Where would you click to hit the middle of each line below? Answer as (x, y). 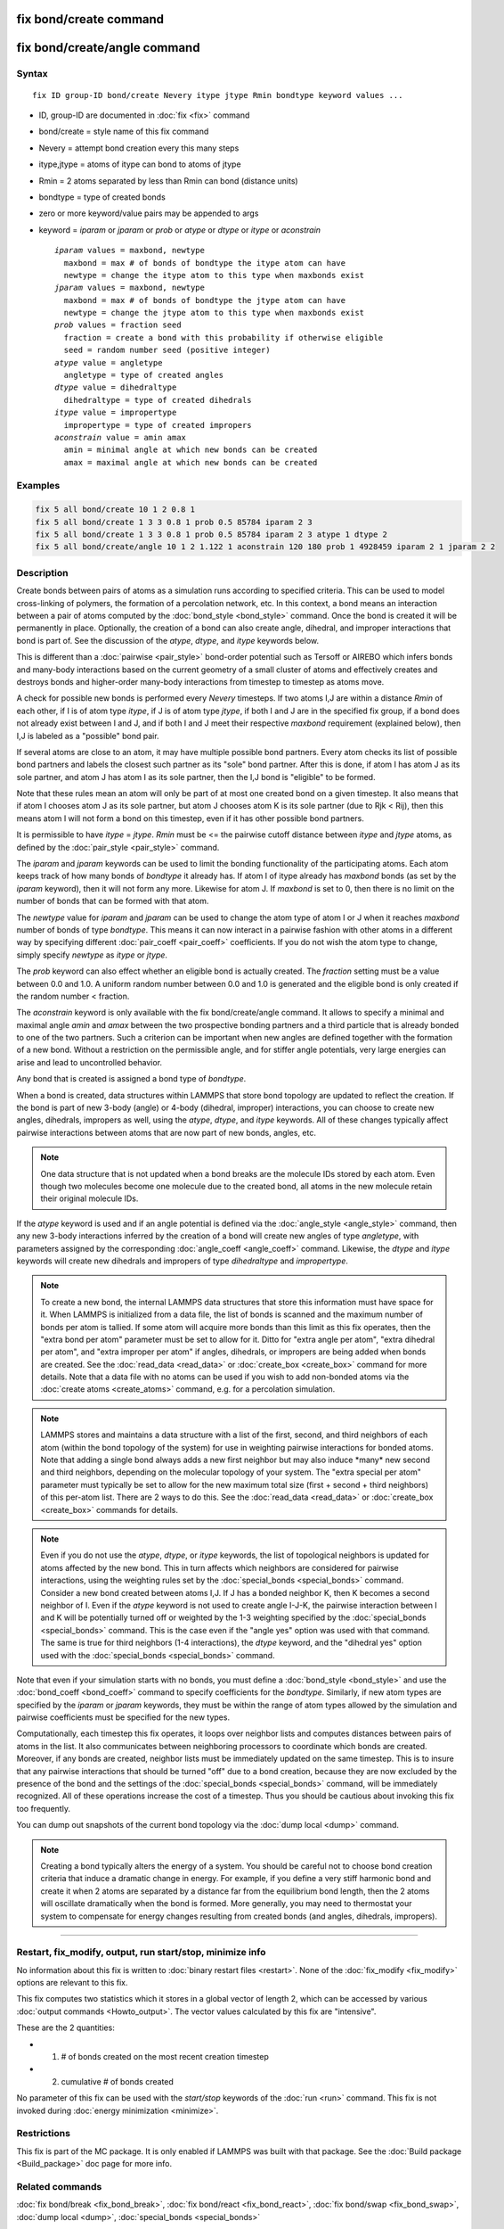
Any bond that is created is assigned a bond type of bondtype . (131, 1079)
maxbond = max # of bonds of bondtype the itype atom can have (205, 263)
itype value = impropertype (116, 413)
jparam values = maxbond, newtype (130, 288)
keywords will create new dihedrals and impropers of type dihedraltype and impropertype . (183, 1261)
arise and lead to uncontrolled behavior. (89, 1062)
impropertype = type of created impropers (158, 425)
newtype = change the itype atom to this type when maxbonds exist (214, 275)
